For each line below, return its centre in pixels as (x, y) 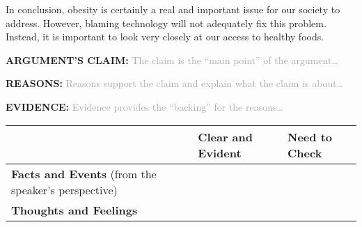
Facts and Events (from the (84, 173)
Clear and (226, 136)
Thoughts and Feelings (74, 210)
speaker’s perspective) (64, 189)
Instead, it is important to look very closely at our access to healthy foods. (165, 37)
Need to (310, 136)
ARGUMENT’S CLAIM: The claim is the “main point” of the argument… (172, 60)
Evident (220, 152)
